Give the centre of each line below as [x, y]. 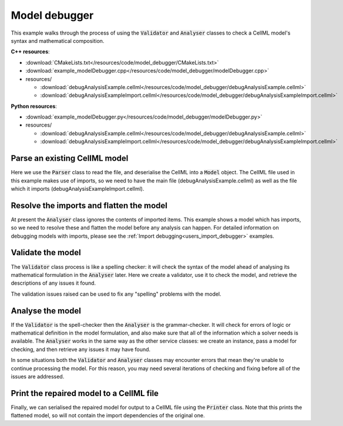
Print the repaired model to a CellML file [85, 393]
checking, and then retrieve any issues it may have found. [81, 349]
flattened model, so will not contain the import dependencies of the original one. [108, 415]
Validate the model [46, 253]
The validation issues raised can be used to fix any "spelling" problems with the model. [116, 294]
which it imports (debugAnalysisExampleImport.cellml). [78, 188]
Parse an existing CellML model [70, 158]
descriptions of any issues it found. [53, 283]
